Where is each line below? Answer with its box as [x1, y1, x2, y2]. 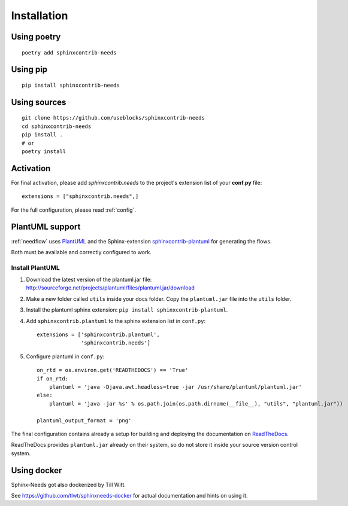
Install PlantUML [11, 263, 60, 272]
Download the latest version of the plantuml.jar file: [26, 276, 152, 284]
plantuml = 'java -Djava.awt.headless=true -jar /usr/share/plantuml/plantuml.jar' [49, 383, 302, 390]
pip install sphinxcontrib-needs [22, 81, 120, 89]
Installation [11, 9, 68, 22]
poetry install [22, 148, 66, 155]
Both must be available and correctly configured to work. [11, 248, 152, 255]
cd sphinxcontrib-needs [22, 123, 92, 130]
